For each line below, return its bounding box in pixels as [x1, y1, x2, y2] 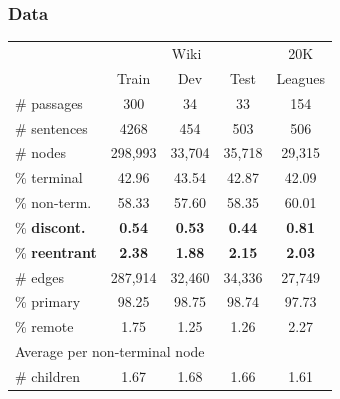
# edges [15, 266, 65, 287]
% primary [15, 291, 81, 312]
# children [15, 365, 80, 386]
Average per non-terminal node [15, 341, 205, 362]
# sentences [15, 117, 88, 138]
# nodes [15, 142, 67, 163]
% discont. [15, 216, 86, 237]
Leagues [276, 67, 325, 88]
